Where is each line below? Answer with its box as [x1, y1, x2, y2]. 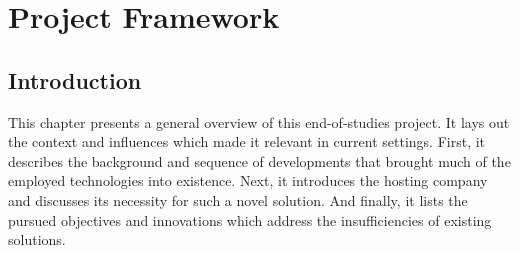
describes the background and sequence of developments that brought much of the [8, 150, 511, 171]
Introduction [8, 64, 142, 95]
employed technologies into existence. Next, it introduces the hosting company [8, 170, 488, 191]
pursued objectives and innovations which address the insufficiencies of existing [8, 209, 492, 230]
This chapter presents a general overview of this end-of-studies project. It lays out [8, 111, 510, 132]
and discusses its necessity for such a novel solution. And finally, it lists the [8, 189, 468, 210]
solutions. [8, 229, 66, 250]
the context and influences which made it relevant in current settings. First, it [8, 131, 486, 152]
